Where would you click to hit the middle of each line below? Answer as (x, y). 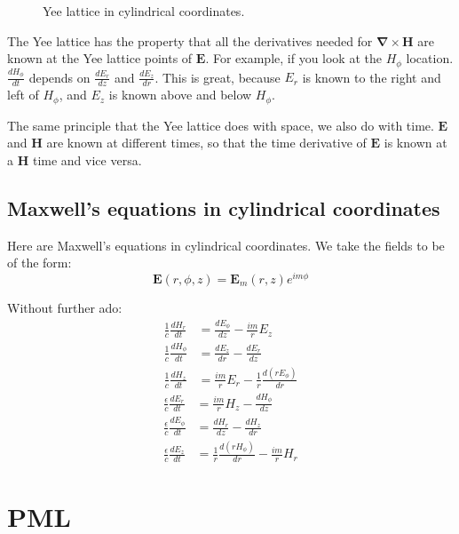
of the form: (40, 263)
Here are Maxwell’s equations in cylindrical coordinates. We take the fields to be (226, 245)
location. (430, 58)
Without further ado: (65, 307)
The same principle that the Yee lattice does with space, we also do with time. (221, 125)
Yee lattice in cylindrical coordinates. (144, 11)
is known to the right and (372, 77)
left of (23, 95)
